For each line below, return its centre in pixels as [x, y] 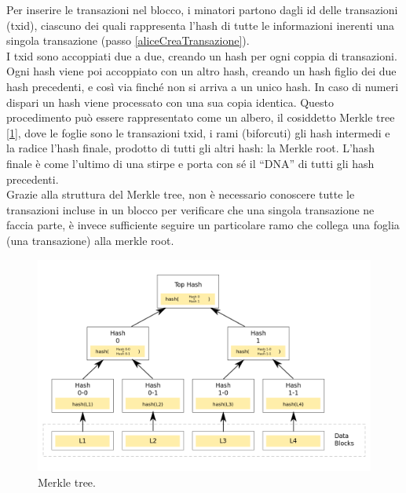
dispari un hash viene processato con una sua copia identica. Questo [170, 102]
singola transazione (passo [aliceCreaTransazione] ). [128, 40]
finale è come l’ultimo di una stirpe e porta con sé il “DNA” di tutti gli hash [190, 163]
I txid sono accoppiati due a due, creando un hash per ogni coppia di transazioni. [202, 55]
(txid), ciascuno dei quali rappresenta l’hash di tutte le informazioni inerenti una [200, 25]
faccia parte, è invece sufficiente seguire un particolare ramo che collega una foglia [203, 225]
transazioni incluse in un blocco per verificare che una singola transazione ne [190, 209]
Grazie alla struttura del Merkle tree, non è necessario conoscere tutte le [181, 194]
